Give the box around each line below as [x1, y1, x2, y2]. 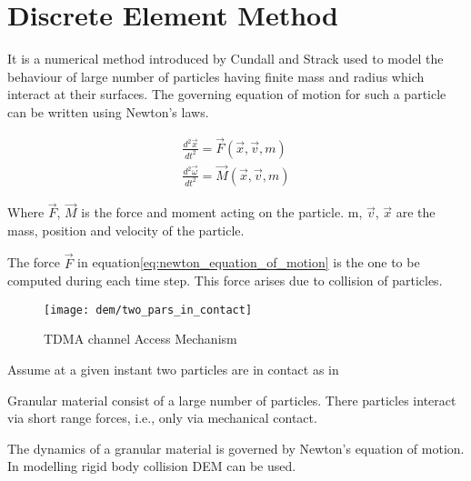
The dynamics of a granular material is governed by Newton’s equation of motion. [7, 438, 465, 457]
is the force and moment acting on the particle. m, [81, 203, 363, 222]
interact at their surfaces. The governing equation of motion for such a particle [7, 85, 446, 104]
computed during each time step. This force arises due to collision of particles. [7, 271, 443, 290]
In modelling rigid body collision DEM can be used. [7, 456, 296, 476]
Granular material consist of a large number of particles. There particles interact [7, 390, 456, 409]
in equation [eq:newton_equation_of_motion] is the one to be [77, 253, 420, 272]
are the [396, 203, 436, 222]
